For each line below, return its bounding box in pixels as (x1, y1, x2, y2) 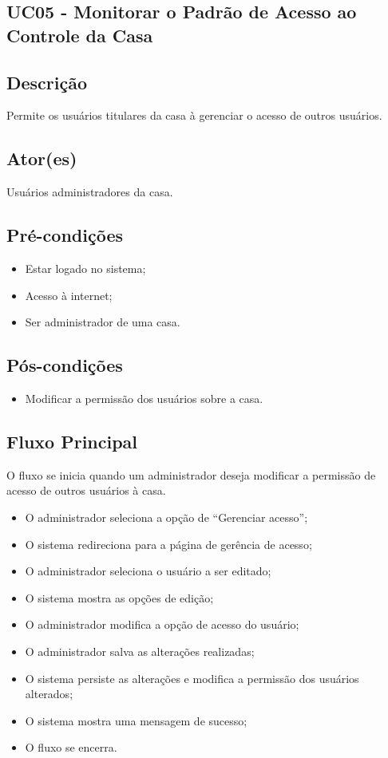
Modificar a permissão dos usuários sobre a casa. (25, 389, 263, 406)
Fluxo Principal (6, 428, 138, 453)
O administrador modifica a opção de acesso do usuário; (25, 616, 299, 633)
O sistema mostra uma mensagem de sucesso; (25, 712, 247, 728)
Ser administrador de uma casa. (25, 314, 180, 330)
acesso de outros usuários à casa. (6, 482, 166, 499)
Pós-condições (6, 353, 123, 377)
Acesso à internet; (25, 286, 113, 303)
